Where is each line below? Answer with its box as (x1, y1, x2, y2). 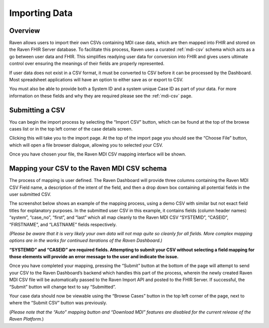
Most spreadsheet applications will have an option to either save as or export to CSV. (9, 77, 184, 83)
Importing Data (9, 7, 73, 18)
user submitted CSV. (9, 191, 52, 197)
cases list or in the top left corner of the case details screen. (9, 126, 133, 132)
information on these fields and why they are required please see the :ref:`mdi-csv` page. (9, 93, 193, 99)
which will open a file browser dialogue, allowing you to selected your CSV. (9, 142, 163, 148)
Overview (9, 26, 40, 35)
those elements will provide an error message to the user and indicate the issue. (9, 254, 179, 260)
